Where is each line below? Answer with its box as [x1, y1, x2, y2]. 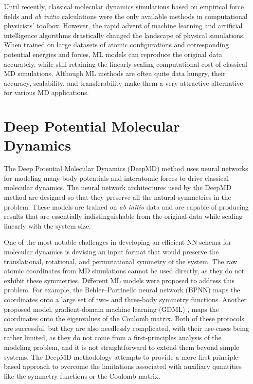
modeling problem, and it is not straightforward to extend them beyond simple [4, 342, 239, 352]
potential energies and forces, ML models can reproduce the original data [4, 49, 222, 59]
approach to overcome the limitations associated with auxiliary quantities [22, 361, 242, 371]
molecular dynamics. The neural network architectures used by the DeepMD [4, 182, 232, 192]
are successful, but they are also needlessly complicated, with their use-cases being [4, 323, 249, 333]
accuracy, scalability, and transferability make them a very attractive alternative [4, 77, 243, 88]
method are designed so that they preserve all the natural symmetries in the [4, 192, 231, 202]
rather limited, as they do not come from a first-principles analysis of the [4, 332, 222, 343]
